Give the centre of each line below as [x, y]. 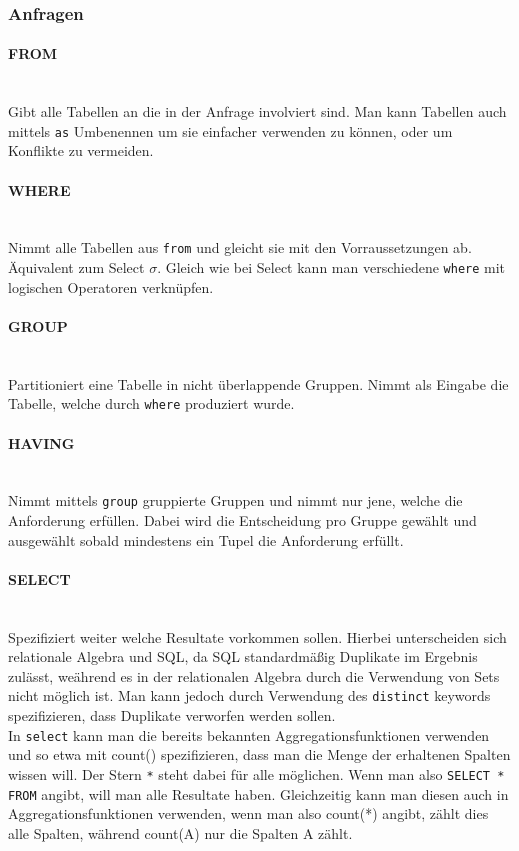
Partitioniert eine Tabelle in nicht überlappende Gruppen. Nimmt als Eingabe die [258, 383]
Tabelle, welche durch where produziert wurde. [151, 403]
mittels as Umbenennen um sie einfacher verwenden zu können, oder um [230, 130]
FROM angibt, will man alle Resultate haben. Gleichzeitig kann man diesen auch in [258, 793]
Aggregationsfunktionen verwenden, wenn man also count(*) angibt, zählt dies [248, 813]
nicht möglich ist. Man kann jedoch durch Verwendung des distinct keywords [249, 695]
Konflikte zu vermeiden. [81, 150]
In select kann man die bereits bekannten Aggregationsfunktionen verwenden [249, 734]
